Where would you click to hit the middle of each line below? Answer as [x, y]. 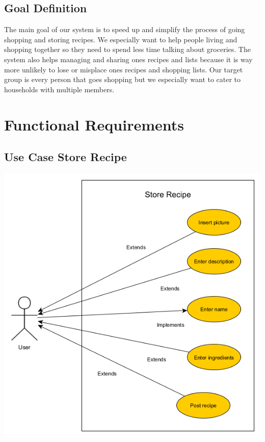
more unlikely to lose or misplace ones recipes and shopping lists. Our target [124, 69]
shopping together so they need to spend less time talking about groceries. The [127, 49]
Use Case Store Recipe [65, 157]
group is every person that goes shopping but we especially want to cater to [123, 79]
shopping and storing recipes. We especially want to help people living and [121, 39]
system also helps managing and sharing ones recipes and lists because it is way [128, 59]
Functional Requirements [94, 124]
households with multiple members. [59, 89]
